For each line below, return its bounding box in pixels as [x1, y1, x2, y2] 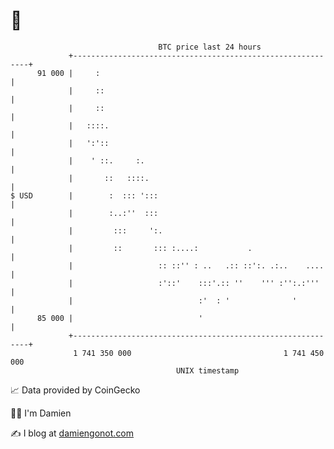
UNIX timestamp [175, 365, 240, 376]
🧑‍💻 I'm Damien [10, 407, 72, 419]
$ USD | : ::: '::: [10, 190, 159, 201]
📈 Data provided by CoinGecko [10, 384, 141, 396]
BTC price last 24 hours [158, 42, 262, 52]
